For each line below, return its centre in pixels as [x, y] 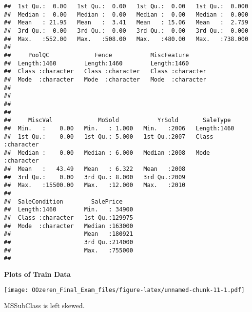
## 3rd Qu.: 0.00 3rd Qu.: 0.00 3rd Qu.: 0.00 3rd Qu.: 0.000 [126, 31]
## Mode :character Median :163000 [68, 226]
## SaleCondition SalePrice [63, 201]
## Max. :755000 [68, 250]
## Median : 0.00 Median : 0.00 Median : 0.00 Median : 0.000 [126, 14]
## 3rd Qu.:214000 [68, 242]
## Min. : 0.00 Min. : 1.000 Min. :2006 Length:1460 [119, 128]
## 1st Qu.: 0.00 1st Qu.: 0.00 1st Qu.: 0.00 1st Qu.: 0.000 [126, 6]
